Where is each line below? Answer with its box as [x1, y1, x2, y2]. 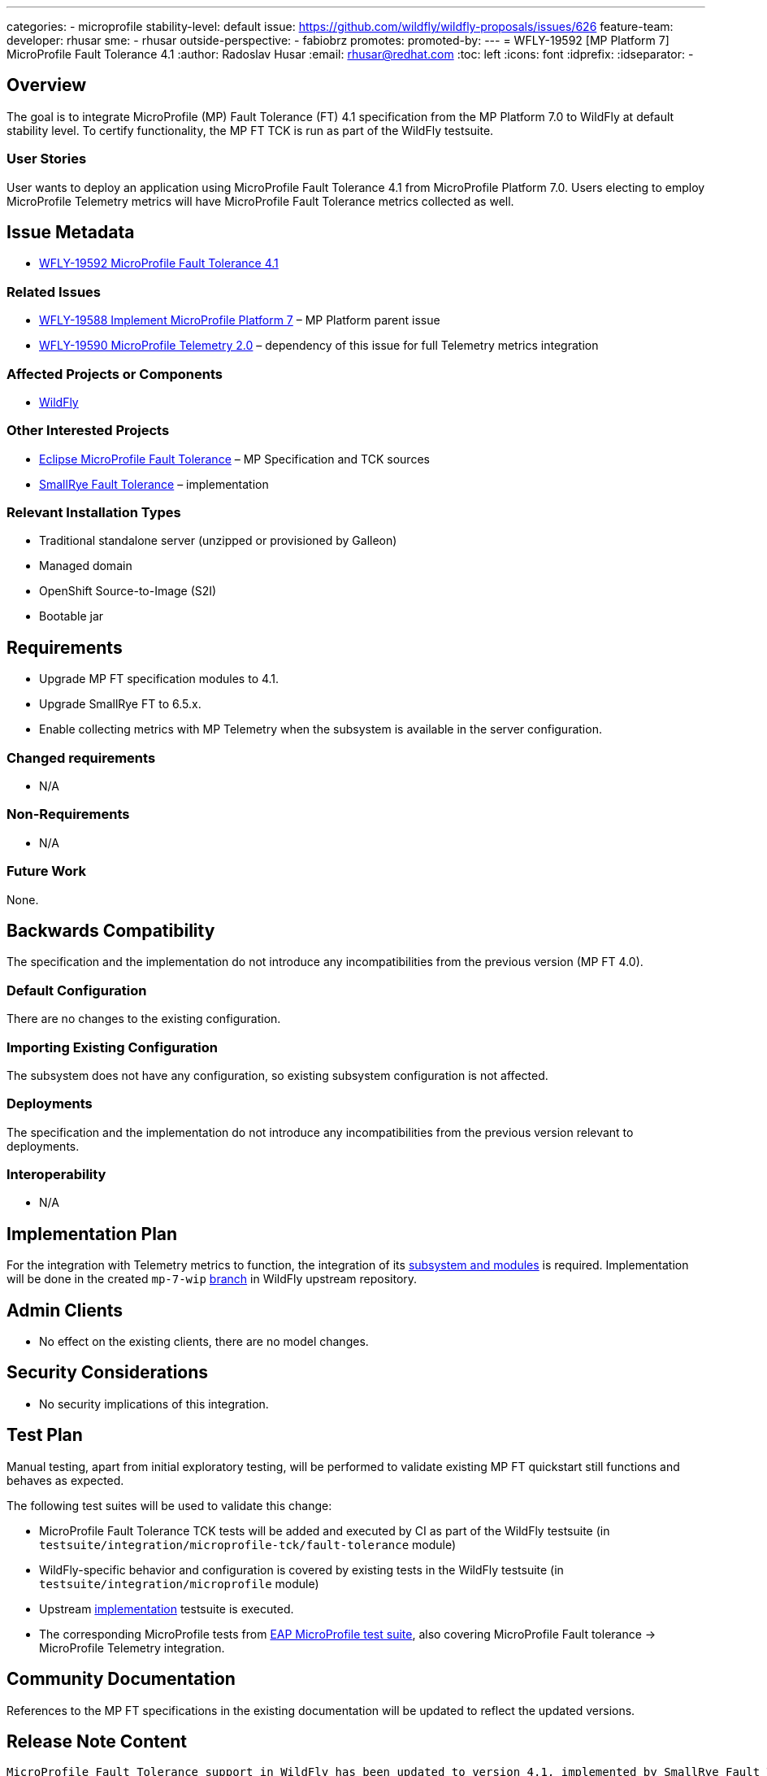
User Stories [6, 150, 87, 168]
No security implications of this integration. [39, 1396, 269, 1411]
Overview [6, 75, 87, 96]
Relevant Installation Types [6, 504, 181, 521]
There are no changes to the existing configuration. [6, 1012, 281, 1026]
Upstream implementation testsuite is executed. [39, 1601, 294, 1616]
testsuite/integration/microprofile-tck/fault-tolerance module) [39, 1537, 457, 1552]
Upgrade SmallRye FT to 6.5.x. [39, 697, 201, 712]
